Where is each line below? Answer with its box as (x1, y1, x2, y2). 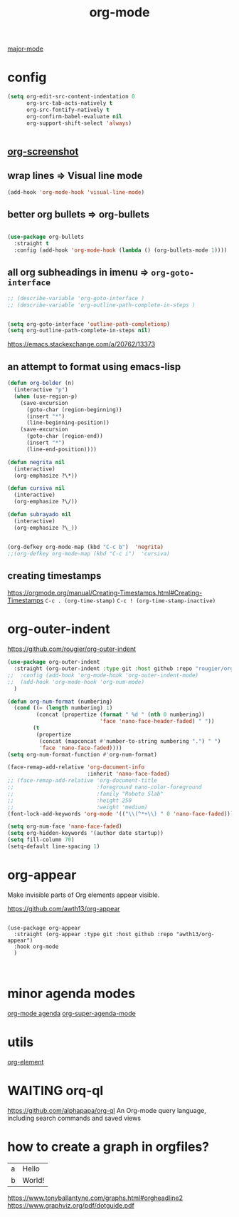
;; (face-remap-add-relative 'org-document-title (7, 777, 158, 784)
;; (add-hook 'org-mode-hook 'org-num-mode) (7, 678, 144, 685)
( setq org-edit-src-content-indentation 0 (7, 93, 135, 101)
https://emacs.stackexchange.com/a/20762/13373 (7, 340, 155, 349)
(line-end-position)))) (26, 446, 97, 453)
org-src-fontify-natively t (26, 106, 110, 113)
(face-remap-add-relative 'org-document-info (7, 764, 144, 771)
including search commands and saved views (7, 1114, 141, 1122)
